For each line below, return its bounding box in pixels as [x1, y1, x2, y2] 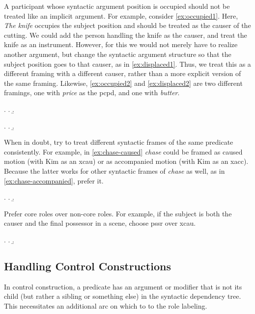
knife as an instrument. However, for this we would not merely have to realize [4, 39, 238, 50]
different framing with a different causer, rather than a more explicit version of [4, 68, 241, 78]
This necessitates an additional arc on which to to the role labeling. [4, 300, 207, 311]
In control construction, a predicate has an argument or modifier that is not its [4, 281, 242, 291]
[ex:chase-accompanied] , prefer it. [4, 175, 104, 185]
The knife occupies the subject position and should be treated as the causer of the [4, 20, 251, 30]
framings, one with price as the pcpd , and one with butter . [4, 87, 180, 98]
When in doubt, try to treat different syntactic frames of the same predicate [4, 137, 233, 147]
